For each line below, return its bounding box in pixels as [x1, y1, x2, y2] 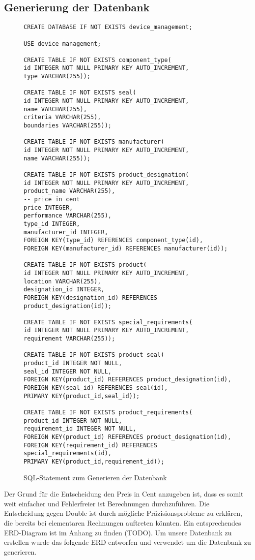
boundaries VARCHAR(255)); [24, 122, 112, 129]
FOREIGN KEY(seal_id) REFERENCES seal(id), [24, 384, 168, 392]
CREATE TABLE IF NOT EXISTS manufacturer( [24, 138, 165, 146]
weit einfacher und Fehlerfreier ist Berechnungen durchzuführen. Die [4, 498, 209, 508]
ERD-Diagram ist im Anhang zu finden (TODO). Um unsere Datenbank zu [4, 527, 232, 537]
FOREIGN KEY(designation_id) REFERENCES [24, 294, 158, 301]
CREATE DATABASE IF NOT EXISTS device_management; [24, 24, 193, 31]
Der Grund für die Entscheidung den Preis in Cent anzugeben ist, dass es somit [4, 489, 244, 499]
